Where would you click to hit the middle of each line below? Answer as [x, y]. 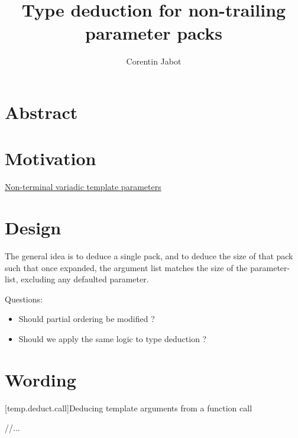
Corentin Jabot [154, 61]
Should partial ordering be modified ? [87, 319]
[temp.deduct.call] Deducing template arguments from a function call [129, 408]
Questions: [24, 299]
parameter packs [154, 33]
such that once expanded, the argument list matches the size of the [126, 267]
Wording [41, 379]
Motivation [51, 158]
